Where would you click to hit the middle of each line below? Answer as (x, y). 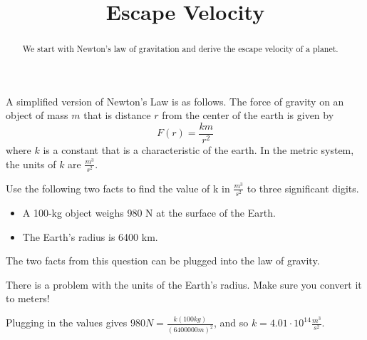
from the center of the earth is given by (248, 115)
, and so (231, 323)
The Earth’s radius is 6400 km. (90, 236)
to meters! (28, 298)
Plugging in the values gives (67, 323)
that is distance (117, 115)
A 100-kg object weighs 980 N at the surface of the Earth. (149, 212)
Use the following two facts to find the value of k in (118, 188)
